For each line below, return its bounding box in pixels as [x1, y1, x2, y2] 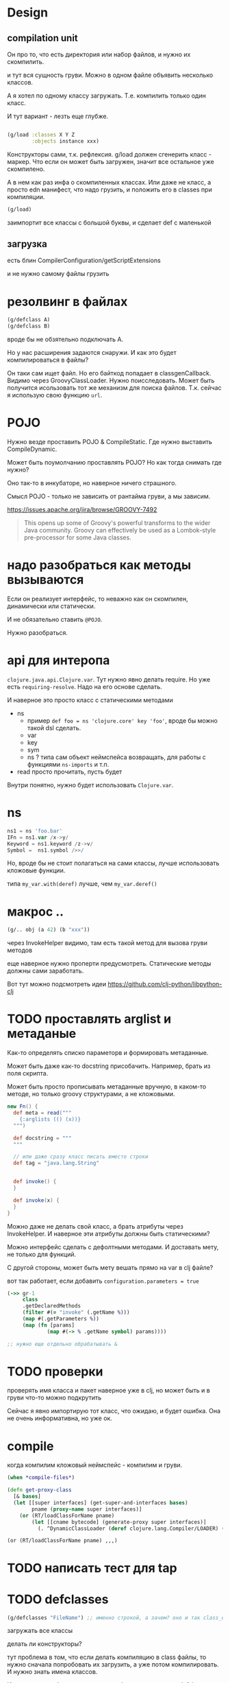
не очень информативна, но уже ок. [7, 1414, 113, 1422]
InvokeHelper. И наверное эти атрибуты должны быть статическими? [7, 1229, 210, 1238]
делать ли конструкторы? [7, 1640, 82, 1648]
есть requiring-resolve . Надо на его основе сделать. [7, 682, 162, 690]
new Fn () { [7, 1103, 38, 1110]
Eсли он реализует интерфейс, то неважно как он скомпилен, [7, 595, 188, 603]
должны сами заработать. [7, 966, 84, 975]
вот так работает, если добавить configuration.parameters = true [7, 1277, 200, 1285]
